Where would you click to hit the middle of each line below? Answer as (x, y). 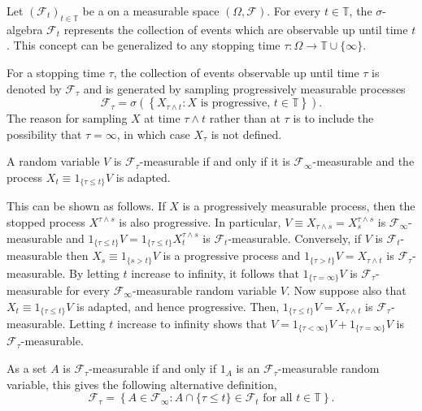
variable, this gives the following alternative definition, (142, 384)
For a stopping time (56, 72)
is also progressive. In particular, (200, 222)
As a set (27, 368)
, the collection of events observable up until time (236, 72)
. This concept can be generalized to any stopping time (144, 45)
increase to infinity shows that (192, 323)
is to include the (333, 118)
